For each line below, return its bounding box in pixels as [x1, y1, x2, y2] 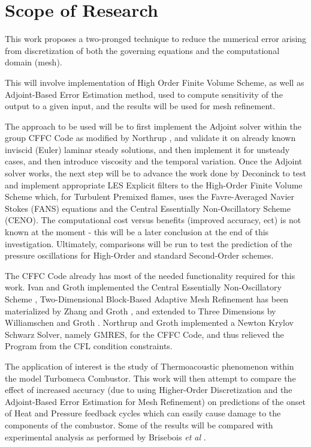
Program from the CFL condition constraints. [5, 340, 173, 352]
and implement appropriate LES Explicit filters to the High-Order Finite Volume [5, 178, 303, 191]
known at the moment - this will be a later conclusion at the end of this [5, 226, 269, 238]
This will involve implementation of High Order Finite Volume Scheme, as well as [5, 76, 304, 88]
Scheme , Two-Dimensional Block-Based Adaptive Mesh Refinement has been [5, 293, 289, 305]
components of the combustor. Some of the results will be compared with [5, 418, 273, 431]
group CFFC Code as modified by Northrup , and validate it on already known [5, 131, 296, 144]
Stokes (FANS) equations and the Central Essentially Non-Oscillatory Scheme [5, 202, 291, 214]
